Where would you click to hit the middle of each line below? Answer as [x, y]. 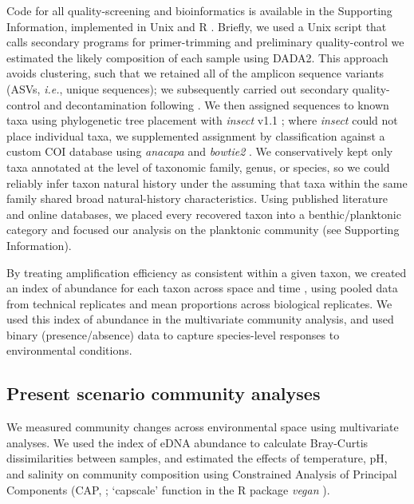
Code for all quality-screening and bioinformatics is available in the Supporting [199, 10]
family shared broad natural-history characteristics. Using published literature [197, 198]
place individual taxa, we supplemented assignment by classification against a [196, 135]
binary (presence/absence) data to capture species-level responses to [173, 334]
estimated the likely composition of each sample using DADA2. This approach [197, 57]
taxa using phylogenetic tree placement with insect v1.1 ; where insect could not [202, 120]
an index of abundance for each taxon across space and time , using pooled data [202, 288]
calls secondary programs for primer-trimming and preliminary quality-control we [205, 42]
